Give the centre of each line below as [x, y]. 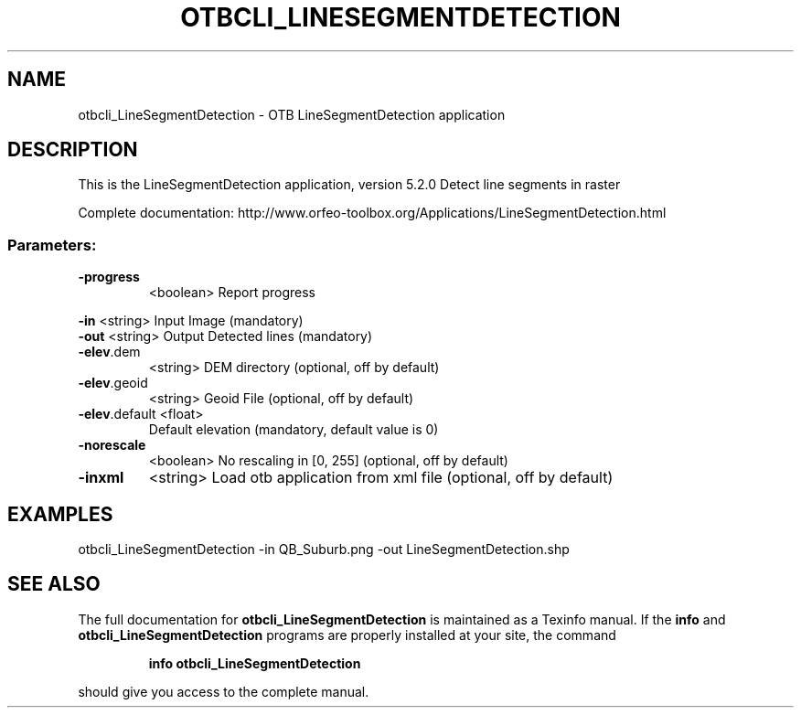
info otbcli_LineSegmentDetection [255, 663]
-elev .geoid [113, 383]
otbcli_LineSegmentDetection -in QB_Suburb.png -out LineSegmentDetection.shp [324, 550]
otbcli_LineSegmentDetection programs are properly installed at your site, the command [347, 635]
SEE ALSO [54, 584]
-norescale [112, 445]
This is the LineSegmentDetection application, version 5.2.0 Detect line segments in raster [349, 185]
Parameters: [52, 245]
